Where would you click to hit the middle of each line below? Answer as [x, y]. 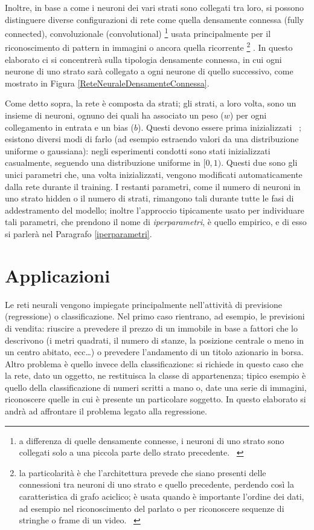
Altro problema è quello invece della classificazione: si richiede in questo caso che [154, 363]
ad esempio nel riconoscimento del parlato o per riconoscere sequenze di [152, 508]
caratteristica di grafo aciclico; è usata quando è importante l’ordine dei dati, [162, 496]
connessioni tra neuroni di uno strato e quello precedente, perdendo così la [156, 484]
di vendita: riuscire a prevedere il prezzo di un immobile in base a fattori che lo [151, 328]
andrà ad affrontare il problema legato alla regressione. [106, 411]
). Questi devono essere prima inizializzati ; [219, 127]
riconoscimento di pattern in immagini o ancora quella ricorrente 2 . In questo [149, 47]
